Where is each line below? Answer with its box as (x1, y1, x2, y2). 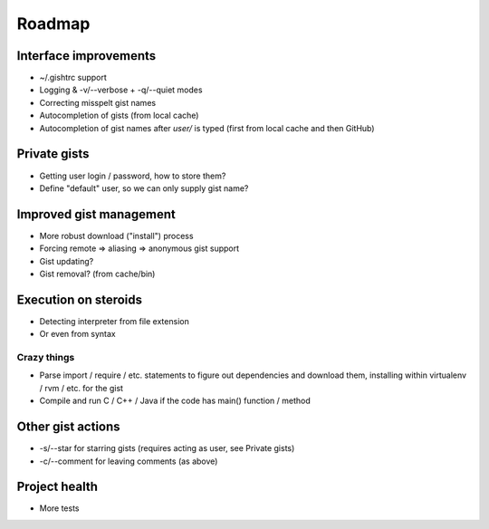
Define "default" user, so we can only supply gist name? (39, 182, 249, 194)
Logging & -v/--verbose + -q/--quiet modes (39, 84, 203, 95)
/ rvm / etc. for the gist (39, 382, 124, 393)
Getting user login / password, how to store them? (39, 170, 226, 181)
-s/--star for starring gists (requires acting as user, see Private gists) (39, 443, 295, 454)
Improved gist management (16, 207, 176, 222)
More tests (39, 503, 81, 514)
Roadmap (16, 14, 91, 34)
